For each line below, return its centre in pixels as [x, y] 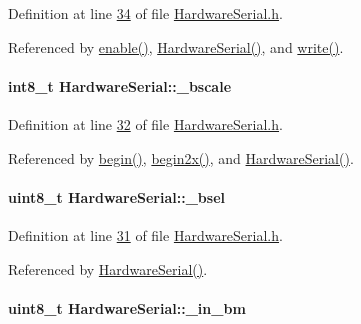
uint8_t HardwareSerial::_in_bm [127, 307]
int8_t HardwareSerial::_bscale [120, 85]
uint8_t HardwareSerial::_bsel [117, 196]
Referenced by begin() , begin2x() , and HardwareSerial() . [181, 157]
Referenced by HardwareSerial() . [108, 268]
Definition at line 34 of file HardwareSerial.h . [145, 13]
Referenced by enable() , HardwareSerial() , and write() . [176, 46]
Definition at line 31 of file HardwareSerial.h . [145, 234]
